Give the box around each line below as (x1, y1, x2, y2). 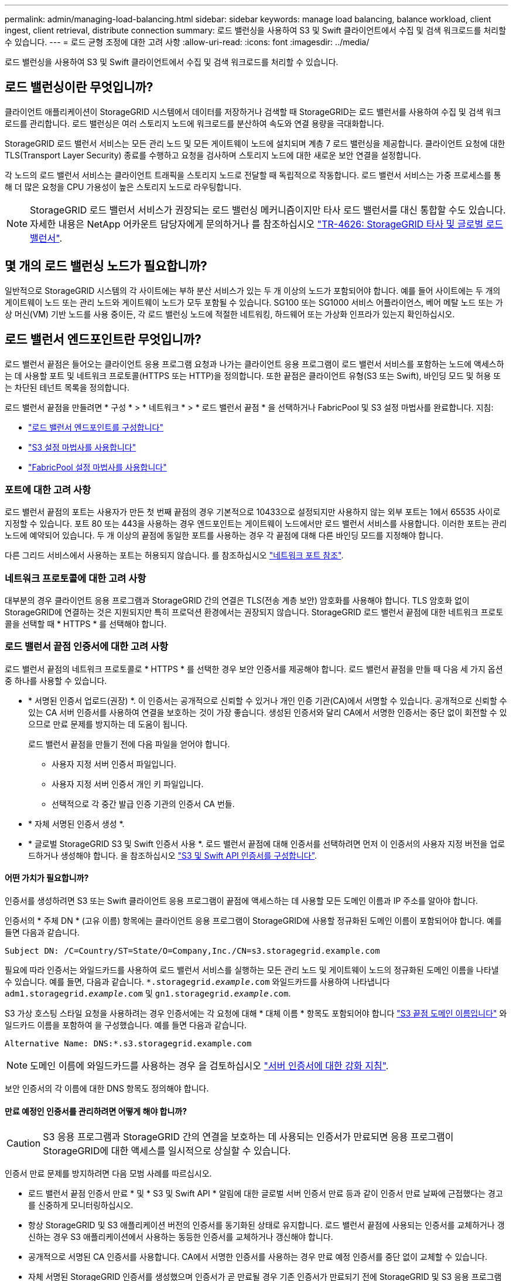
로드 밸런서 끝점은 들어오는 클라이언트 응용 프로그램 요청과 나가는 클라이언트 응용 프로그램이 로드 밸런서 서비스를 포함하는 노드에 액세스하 (5, 358, 504, 369)
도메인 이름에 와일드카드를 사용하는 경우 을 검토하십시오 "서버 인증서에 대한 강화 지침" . (30, 1060, 389, 1072)
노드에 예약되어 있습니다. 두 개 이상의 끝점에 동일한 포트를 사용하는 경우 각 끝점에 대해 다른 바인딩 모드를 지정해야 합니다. (5, 530, 443, 541)
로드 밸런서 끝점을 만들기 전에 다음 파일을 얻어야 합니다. (28, 738, 230, 749)
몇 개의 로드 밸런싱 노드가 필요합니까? (5, 259, 207, 274)
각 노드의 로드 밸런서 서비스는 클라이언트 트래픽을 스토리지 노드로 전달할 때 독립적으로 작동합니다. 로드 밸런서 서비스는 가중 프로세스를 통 (5, 170, 501, 180)
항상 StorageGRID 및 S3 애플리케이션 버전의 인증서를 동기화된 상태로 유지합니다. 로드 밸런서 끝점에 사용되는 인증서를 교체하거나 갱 (28, 1220, 505, 1231)
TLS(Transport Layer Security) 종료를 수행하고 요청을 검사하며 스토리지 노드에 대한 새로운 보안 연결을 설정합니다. (5, 150, 421, 160)
